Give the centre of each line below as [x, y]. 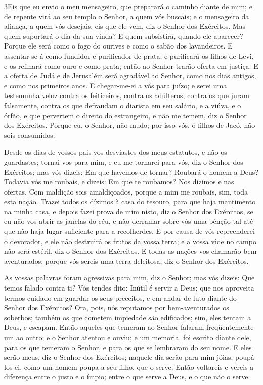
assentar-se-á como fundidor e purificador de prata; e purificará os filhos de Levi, [129, 55]
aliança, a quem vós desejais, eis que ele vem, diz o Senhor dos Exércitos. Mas [125, 26]
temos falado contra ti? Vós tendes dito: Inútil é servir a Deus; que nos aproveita [129, 288]
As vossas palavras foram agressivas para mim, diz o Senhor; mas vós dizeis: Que [129, 278]
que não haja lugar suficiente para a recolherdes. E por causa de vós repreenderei [129, 231]
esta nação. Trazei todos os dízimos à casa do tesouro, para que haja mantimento [130, 201]
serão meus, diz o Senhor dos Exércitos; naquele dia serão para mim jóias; [119, 357]
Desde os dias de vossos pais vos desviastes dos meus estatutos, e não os [116, 152]
